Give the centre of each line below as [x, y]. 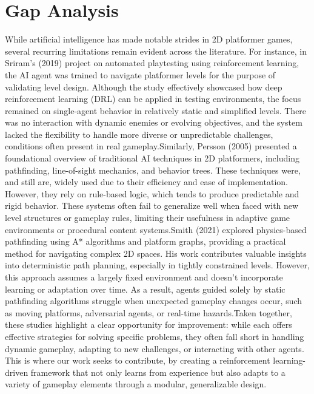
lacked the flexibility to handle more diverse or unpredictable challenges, [139, 134]
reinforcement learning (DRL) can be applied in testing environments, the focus [153, 99]
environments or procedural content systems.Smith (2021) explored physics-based [156, 229]
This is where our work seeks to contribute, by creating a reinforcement [138, 360]
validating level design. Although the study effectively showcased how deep [144, 87]
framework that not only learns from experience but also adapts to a [158, 372]
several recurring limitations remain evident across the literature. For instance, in [156, 51]
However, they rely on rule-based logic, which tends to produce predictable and [152, 193]
